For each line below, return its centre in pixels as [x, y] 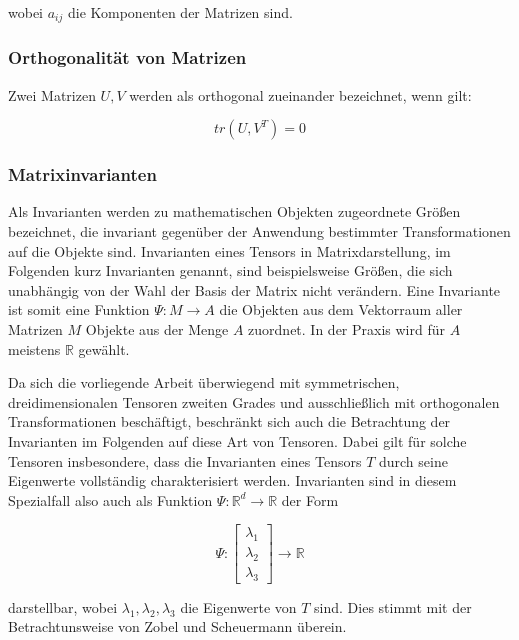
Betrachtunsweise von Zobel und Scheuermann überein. [177, 626]
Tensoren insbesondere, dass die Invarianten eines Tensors [185, 460]
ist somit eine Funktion [79, 309]
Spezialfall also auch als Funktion [110, 499]
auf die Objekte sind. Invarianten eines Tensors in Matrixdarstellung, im [229, 250]
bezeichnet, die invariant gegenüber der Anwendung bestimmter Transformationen [259, 231]
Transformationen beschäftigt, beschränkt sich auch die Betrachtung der [229, 421]
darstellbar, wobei [63, 606]
